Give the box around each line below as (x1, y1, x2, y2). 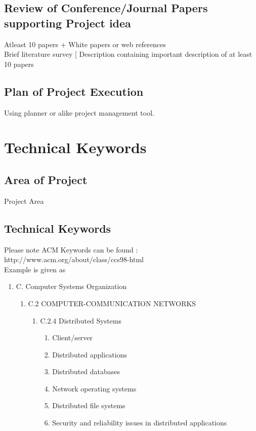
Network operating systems (52, 383, 137, 393)
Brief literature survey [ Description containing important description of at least (4, 49, 252, 59)
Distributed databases (52, 366, 120, 377)
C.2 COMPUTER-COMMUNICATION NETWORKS (28, 298, 196, 308)
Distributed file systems (52, 400, 125, 411)
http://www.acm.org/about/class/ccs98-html (4, 254, 144, 265)
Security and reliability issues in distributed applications (52, 417, 227, 428)
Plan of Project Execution (4, 83, 144, 99)
